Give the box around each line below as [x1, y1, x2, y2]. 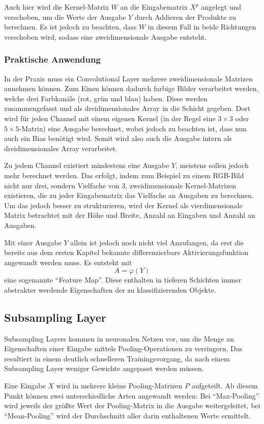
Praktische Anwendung [4, 53, 101, 66]
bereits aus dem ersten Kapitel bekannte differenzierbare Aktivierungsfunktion [4, 247, 249, 258]
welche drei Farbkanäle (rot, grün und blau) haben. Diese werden [4, 93, 208, 103]
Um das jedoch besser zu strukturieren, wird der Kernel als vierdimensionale [4, 200, 243, 210]
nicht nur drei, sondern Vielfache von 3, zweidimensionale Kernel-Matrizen [4, 180, 237, 190]
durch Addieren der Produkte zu [134, 11, 237, 22]
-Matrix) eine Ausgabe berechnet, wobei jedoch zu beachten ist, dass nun [19, 123, 247, 133]
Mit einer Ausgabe [4, 237, 62, 247]
